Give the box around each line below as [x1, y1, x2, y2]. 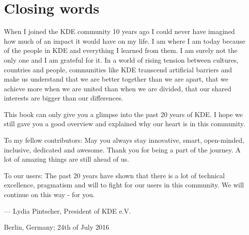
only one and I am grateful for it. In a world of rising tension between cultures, [4, 54, 239, 65]
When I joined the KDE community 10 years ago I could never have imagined [4, 26, 235, 36]
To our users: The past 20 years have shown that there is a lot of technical [4, 170, 225, 180]
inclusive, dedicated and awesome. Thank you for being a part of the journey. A [4, 144, 241, 154]
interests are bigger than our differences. [4, 93, 124, 103]
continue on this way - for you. [4, 189, 95, 200]
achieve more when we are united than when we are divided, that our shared [4, 83, 232, 93]
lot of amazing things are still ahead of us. [4, 154, 129, 164]
